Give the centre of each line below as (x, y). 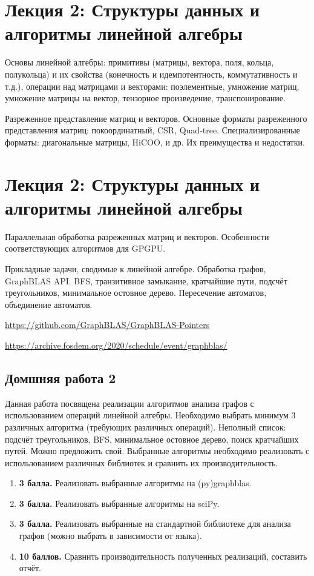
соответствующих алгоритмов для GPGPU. (85, 248)
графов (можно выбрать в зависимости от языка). (110, 536)
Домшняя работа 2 (61, 377)
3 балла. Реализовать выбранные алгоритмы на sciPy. (119, 503)
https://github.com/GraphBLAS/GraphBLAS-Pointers (107, 325)
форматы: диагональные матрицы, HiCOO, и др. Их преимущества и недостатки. (155, 142)
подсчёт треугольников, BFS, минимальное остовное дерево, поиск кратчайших (152, 439)
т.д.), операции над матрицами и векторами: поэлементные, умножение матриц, (152, 86)
